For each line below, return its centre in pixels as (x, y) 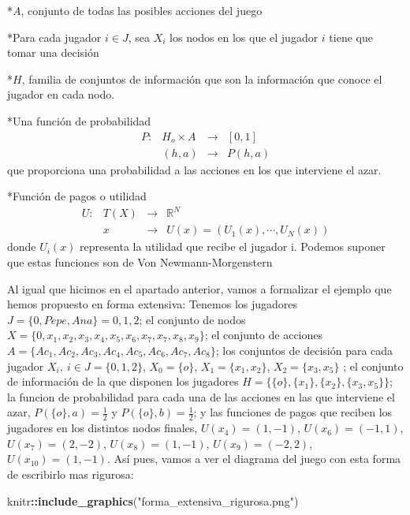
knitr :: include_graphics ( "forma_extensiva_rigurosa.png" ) (153, 500)
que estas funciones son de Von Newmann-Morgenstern (140, 261)
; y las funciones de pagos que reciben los (293, 412)
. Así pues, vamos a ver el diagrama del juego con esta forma (254, 459)
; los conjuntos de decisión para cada (304, 350)
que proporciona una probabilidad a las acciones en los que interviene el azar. (194, 169)
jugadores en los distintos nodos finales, (102, 428)
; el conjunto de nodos (192, 319)
